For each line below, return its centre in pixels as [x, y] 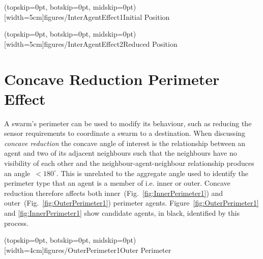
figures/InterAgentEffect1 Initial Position [107, 17]
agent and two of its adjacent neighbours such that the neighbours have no [121, 153]
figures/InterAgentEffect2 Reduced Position [111, 44]
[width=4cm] [24, 250]
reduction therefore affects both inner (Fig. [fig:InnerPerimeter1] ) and [114, 193]
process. [17, 223]
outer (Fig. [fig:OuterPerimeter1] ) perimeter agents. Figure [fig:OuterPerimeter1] [131, 203]
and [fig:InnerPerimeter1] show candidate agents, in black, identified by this [122, 213]
